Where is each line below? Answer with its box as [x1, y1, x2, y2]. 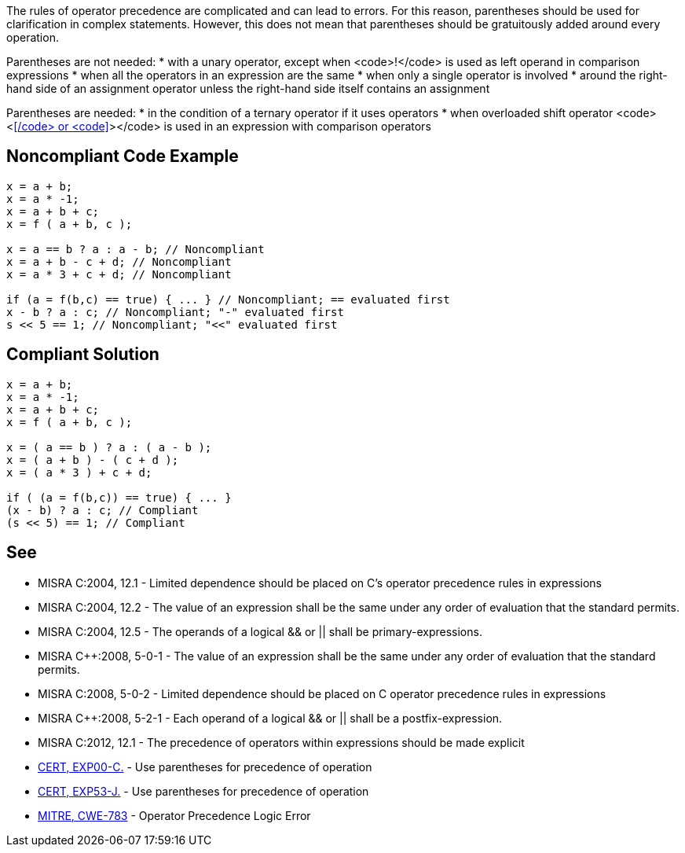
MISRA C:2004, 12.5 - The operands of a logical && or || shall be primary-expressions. [38, 624, 482, 638]
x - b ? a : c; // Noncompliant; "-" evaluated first [6, 305, 344, 318]
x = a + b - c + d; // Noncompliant [6, 255, 232, 268]
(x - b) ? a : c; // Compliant [6, 503, 199, 517]
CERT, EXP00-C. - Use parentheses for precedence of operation [38, 759, 372, 774]
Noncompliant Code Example [6, 146, 239, 167]
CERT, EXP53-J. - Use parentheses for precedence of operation [38, 784, 369, 798]
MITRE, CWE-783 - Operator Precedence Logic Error [38, 808, 311, 822]
